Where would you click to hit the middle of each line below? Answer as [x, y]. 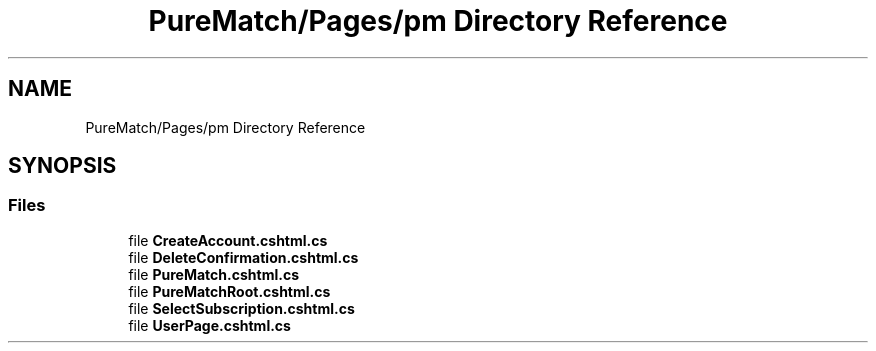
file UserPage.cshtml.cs [209, 325]
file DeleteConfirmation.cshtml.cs [243, 257]
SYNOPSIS [62, 166]
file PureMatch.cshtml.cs [213, 274]
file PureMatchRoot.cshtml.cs [229, 291]
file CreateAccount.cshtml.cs [228, 240]
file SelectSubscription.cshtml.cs [241, 308]
